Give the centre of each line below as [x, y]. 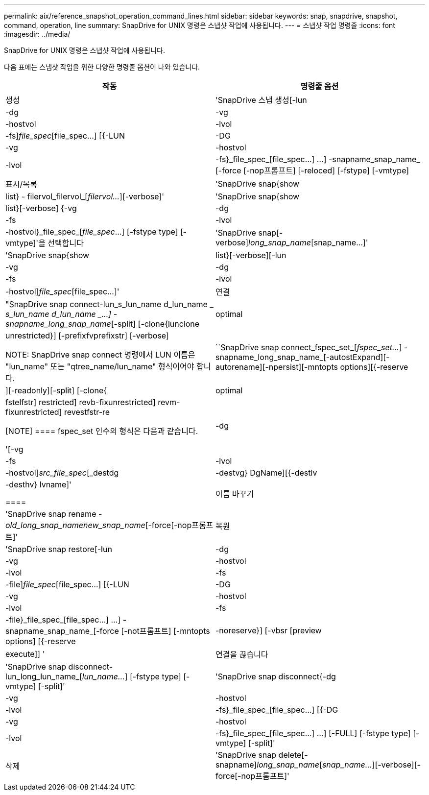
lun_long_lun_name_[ [44, 676]
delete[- [293, 755]
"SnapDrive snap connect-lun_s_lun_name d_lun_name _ [109, 304]
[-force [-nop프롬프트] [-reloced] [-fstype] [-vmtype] [312, 170]
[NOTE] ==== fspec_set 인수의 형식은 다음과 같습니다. [102, 431]
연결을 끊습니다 [242, 654]
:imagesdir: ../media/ [37, 34]
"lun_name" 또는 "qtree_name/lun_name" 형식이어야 [100, 366]
